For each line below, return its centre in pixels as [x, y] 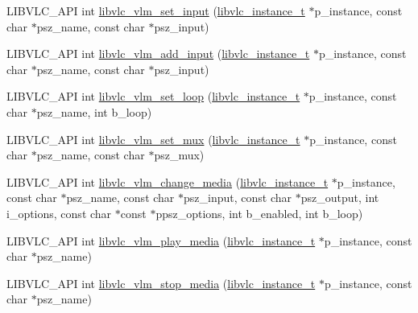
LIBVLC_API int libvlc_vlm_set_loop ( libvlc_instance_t [153, 96]
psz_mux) [179, 155]
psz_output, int [340, 198]
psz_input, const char [238, 198]
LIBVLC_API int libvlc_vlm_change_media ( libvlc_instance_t [168, 181]
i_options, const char [59, 213]
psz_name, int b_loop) [94, 111]
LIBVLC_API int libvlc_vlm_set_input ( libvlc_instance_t [156, 10]
